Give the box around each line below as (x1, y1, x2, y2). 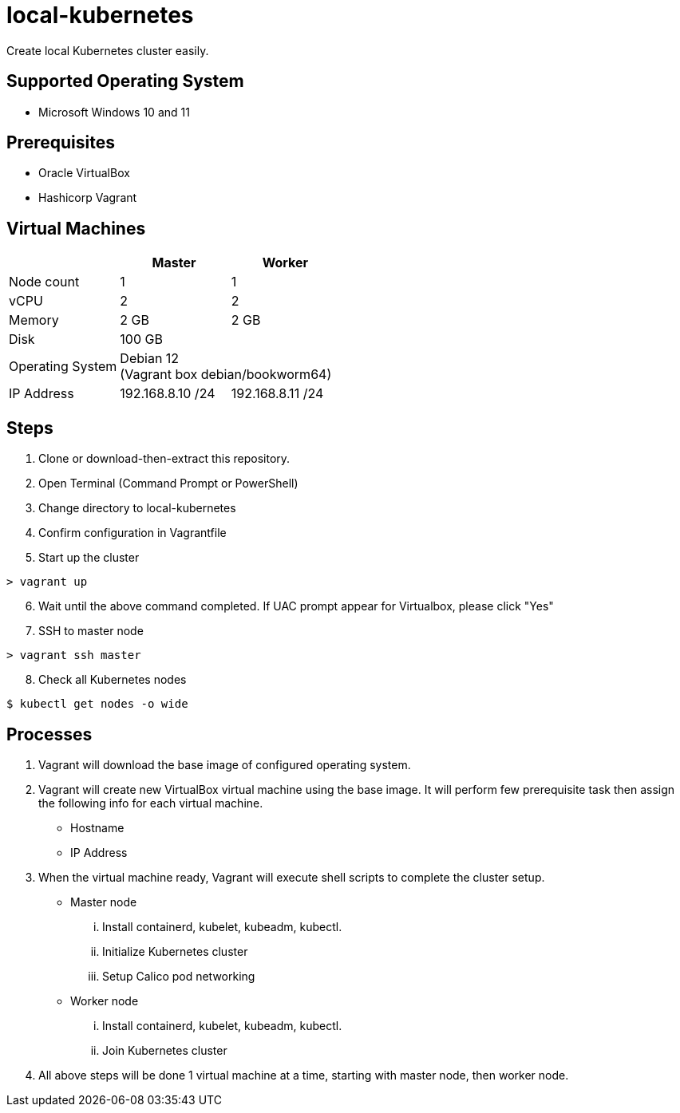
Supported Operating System (6, 71, 244, 92)
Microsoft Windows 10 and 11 (38, 105, 190, 119)
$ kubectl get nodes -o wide (6, 697, 188, 711)
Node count (9, 274, 80, 290)
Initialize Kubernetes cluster (102, 944, 248, 958)
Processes (6, 724, 93, 744)
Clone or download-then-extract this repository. (38, 452, 291, 466)
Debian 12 (120, 350, 180, 367)
